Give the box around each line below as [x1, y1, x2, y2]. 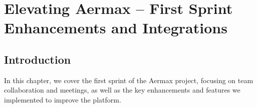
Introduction [4, 51, 71, 67]
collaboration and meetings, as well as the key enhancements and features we [4, 85, 240, 95]
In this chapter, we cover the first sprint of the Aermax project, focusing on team [4, 75, 253, 85]
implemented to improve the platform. [4, 94, 121, 105]
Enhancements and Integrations [4, 17, 227, 38]
